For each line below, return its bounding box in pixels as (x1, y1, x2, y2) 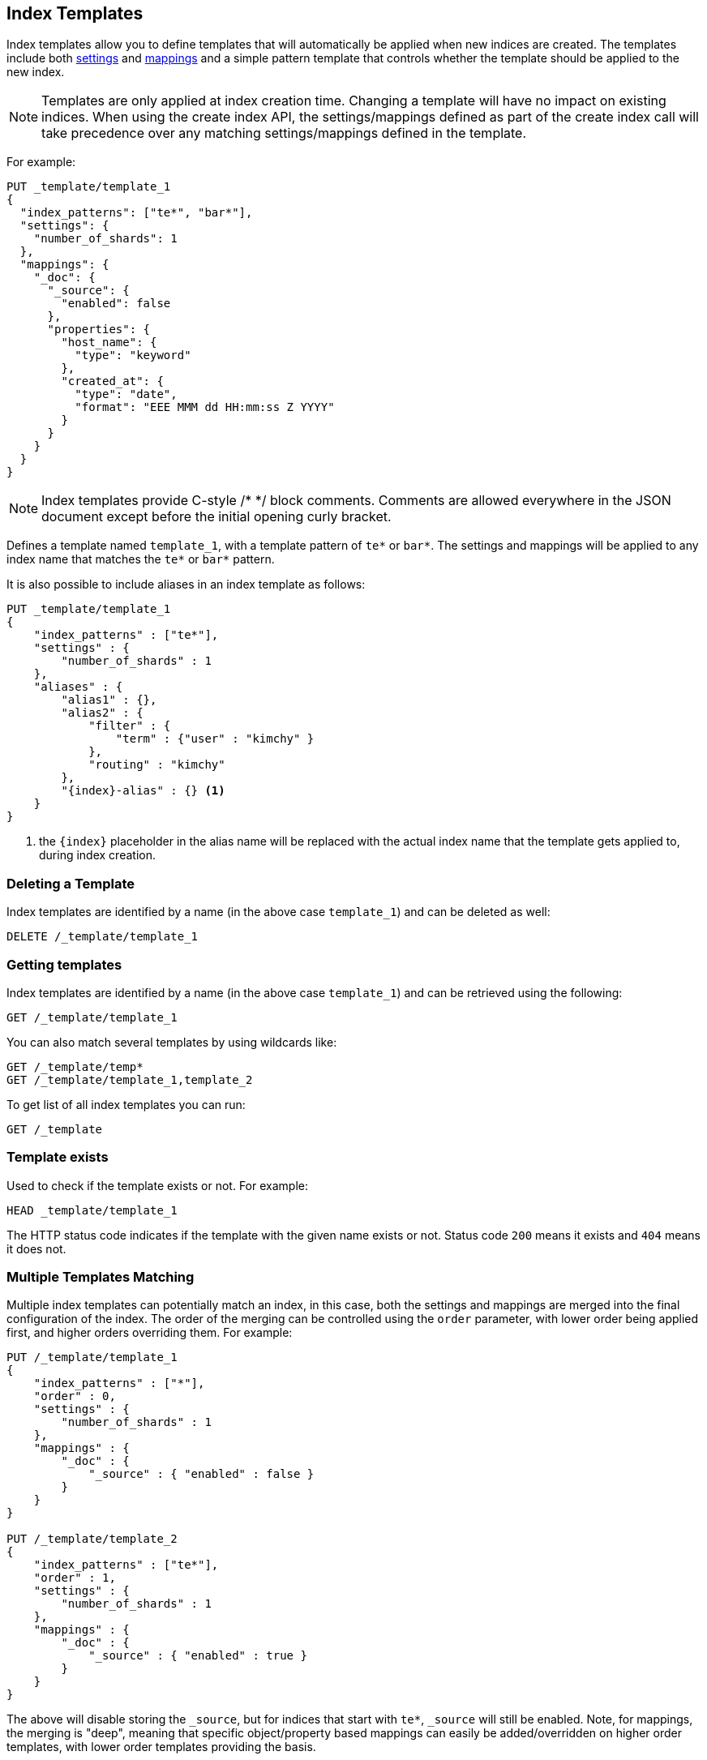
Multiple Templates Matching (6, 1269, 195, 1286)
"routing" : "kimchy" (88, 758, 225, 772)
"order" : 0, (33, 1390, 116, 1403)
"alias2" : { (61, 706, 144, 720)
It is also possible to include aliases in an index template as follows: (6, 577, 366, 592)
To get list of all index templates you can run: (6, 1097, 246, 1111)
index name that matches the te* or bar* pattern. (6, 552, 275, 567)
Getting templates (6, 956, 122, 973)
